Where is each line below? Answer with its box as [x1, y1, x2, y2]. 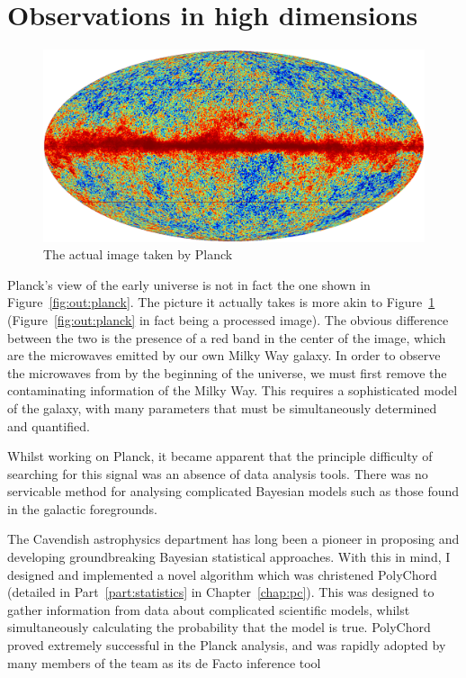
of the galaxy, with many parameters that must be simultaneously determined [7, 398, 437, 417]
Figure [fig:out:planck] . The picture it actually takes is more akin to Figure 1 [7, 293, 435, 312]
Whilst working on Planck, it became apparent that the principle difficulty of [7, 447, 433, 466]
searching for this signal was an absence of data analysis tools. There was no [7, 464, 428, 483]
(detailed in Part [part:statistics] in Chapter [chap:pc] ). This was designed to [7, 583, 435, 601]
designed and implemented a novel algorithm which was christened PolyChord [7, 565, 437, 583]
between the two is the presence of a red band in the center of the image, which [7, 328, 446, 347]
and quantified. [7, 416, 90, 435]
